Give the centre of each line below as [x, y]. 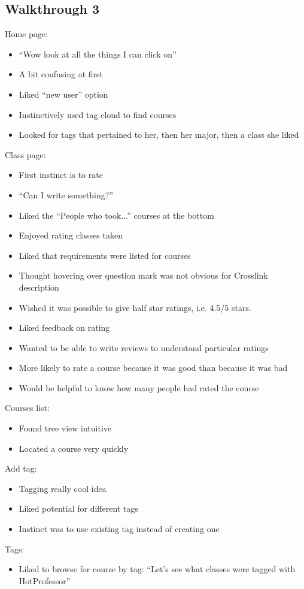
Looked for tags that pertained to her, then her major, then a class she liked [159, 135]
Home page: [26, 34]
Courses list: [27, 408]
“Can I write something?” [66, 194]
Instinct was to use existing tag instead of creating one [119, 529]
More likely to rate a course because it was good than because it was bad [153, 368]
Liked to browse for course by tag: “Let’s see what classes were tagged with [157, 569]
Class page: [25, 154]
